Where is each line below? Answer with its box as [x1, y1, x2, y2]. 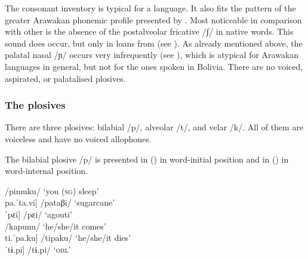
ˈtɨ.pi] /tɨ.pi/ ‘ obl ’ [5, 243, 71, 255]
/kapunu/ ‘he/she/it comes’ [5, 219, 106, 232]
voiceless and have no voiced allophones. [5, 132, 152, 145]
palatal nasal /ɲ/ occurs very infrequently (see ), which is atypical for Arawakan [5, 48, 299, 61]
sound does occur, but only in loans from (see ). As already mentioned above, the [5, 36, 303, 49]
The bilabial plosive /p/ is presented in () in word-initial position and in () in [5, 152, 289, 165]
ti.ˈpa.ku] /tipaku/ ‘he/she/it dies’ [5, 231, 131, 244]
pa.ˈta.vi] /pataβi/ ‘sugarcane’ [5, 196, 115, 209]
